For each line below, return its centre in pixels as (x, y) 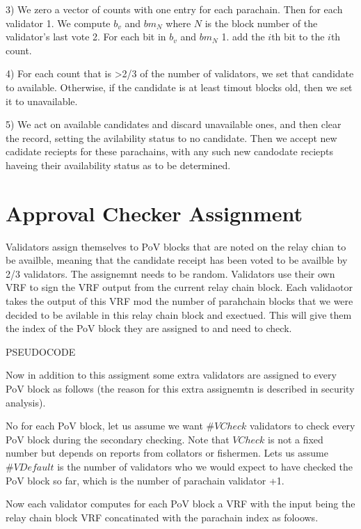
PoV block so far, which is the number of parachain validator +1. (145, 480)
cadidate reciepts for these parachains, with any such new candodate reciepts (170, 151)
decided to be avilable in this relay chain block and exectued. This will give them (179, 314)
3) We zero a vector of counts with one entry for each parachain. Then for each (174, 9)
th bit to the (298, 37)
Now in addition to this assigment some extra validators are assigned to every (171, 375)
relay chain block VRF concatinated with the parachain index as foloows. (162, 517)
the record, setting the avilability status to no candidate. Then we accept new (171, 137)
